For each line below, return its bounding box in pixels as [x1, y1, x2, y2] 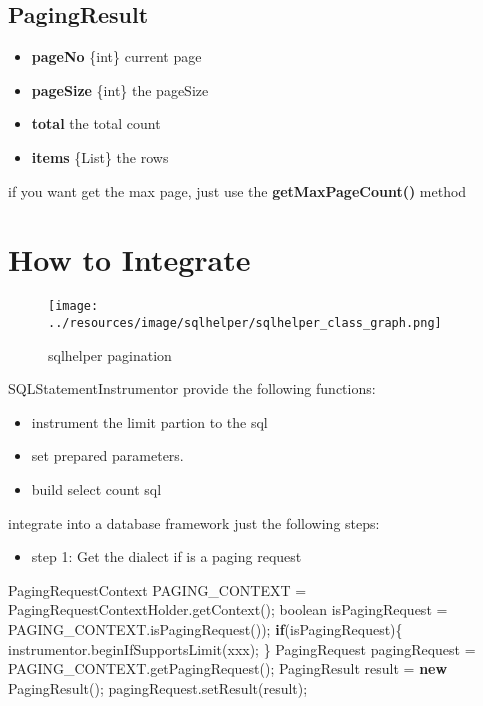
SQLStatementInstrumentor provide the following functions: [8, 378, 376, 399]
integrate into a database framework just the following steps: [8, 512, 380, 533]
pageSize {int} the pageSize [31, 79, 209, 100]
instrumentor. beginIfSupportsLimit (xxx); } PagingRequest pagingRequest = [8, 638, 476, 659]
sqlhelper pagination [48, 344, 172, 365]
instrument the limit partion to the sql [31, 411, 268, 432]
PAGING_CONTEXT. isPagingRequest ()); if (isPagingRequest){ [8, 618, 403, 639]
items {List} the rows [31, 146, 169, 167]
